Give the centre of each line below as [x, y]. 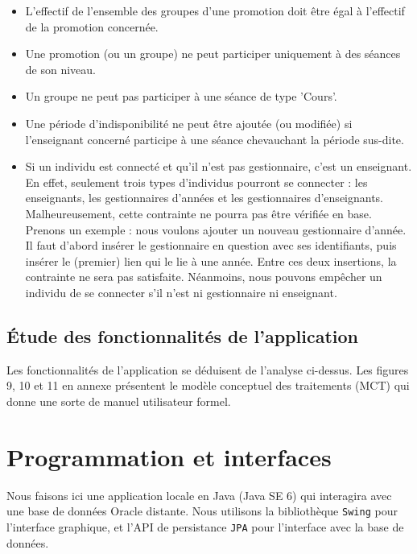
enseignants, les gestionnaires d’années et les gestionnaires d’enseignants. [204, 198]
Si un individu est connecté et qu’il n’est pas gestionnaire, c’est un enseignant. [219, 166]
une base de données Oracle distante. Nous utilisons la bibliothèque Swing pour [202, 511]
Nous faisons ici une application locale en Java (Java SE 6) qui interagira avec [199, 495]
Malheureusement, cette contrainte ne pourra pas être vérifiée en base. [198, 213]
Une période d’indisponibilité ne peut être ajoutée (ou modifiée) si [189, 123]
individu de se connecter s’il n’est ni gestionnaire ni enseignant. [181, 292]
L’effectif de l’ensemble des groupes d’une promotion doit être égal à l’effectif [215, 10]
